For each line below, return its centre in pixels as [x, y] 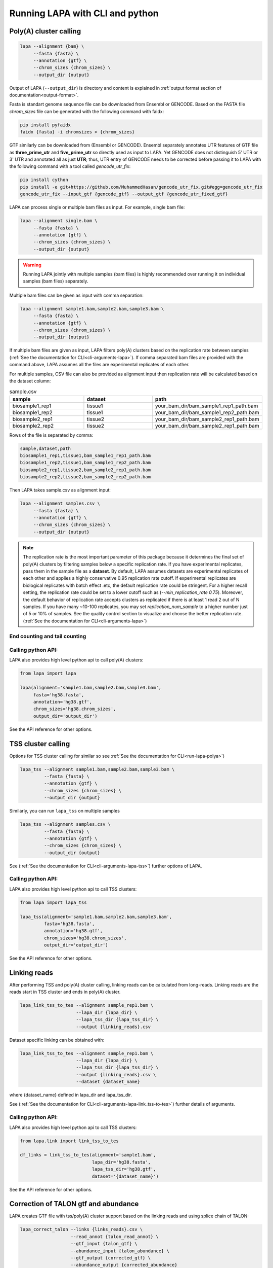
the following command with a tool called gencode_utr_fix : [70, 166]
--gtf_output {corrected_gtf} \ [111, 1258]
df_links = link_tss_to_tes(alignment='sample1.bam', [88, 1155]
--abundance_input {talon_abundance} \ [120, 1251]
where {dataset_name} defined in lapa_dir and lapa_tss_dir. [71, 1095]
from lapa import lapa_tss [53, 902]
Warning [32, 265]
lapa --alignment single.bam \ [59, 221]
